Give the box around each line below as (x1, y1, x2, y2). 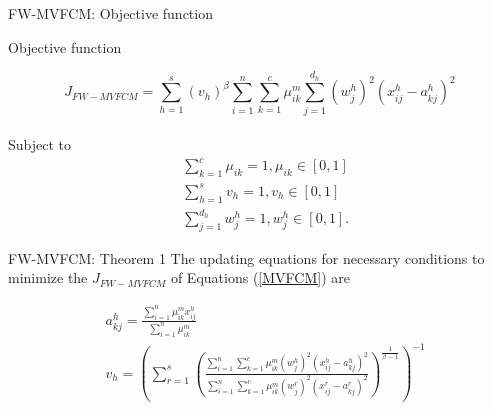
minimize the (8, 267, 88, 288)
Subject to (8, 134, 72, 155)
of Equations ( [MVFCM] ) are (170, 267, 350, 288)
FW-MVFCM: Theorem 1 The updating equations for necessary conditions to (8, 247, 485, 268)
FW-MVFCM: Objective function (8, 3, 213, 23)
